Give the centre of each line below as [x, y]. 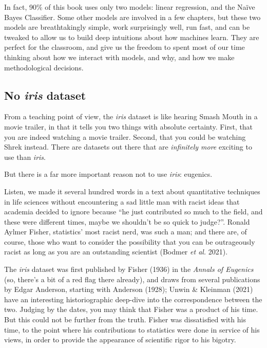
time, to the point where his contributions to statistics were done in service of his [132, 329]
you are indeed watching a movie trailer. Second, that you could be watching [125, 136]
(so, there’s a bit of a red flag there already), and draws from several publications [132, 279]
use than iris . [25, 157]
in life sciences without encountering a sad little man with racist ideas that [122, 201]
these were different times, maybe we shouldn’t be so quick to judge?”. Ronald [127, 221]
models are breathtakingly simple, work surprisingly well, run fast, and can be [127, 27]
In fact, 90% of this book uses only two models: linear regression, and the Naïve [130, 7]
